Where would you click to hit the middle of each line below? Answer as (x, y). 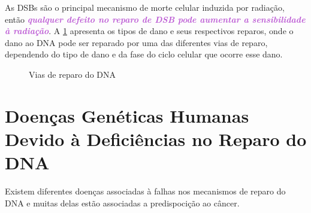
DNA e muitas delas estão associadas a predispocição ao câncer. (122, 203)
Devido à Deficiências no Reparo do (156, 139)
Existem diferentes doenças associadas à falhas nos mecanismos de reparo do (145, 191)
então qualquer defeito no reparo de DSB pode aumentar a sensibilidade (155, 19)
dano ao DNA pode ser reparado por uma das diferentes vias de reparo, (136, 42)
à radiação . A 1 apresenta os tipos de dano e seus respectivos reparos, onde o (149, 31)
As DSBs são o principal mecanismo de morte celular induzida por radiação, (145, 7)
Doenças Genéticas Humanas (127, 115)
